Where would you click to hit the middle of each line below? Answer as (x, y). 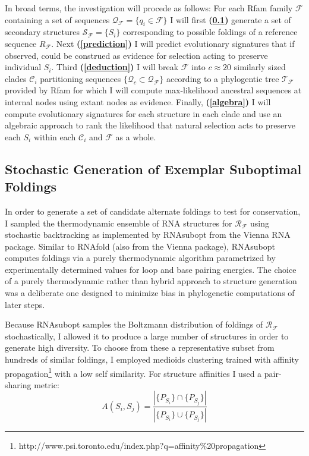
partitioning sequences (81, 78)
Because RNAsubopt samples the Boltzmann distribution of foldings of (134, 324)
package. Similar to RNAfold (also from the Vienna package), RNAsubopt (140, 246)
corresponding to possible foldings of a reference (210, 32)
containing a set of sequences (57, 19)
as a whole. (136, 136)
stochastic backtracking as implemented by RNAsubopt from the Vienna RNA (148, 235)
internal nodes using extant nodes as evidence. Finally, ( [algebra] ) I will (138, 101)
